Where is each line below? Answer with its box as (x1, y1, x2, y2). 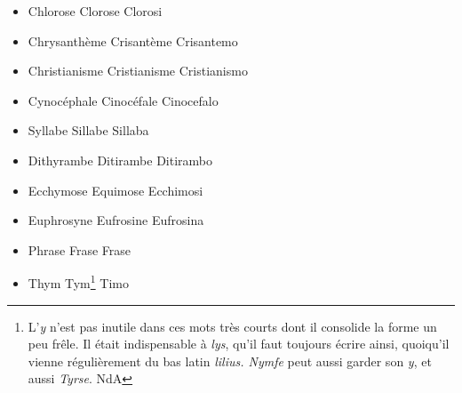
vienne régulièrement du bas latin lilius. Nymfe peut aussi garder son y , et (28, 351, 432, 370)
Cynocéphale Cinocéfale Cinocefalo (28, 91, 219, 109)
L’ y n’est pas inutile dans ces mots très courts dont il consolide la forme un (28, 317, 437, 335)
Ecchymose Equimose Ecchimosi (28, 180, 203, 199)
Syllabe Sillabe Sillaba (28, 121, 149, 140)
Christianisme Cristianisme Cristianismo (28, 61, 248, 80)
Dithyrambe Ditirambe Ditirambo (28, 150, 213, 169)
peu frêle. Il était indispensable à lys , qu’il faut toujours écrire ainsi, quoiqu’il (28, 334, 450, 353)
